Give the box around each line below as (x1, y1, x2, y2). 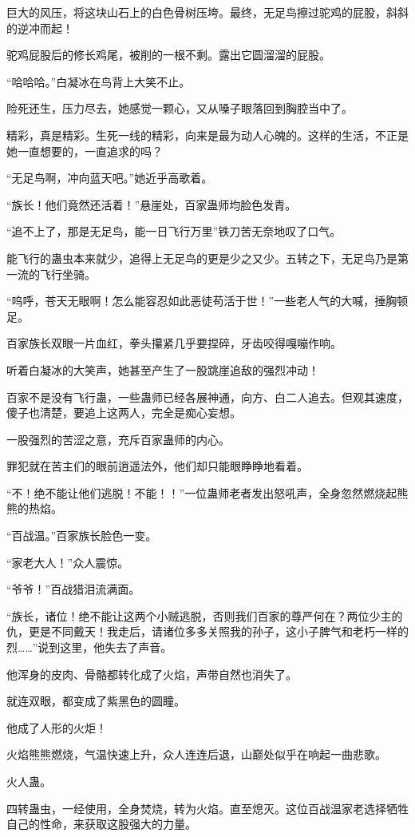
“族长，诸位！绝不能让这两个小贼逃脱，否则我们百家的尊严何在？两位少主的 (6, 607, 403, 624)
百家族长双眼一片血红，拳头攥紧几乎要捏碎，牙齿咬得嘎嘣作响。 (6, 335, 342, 351)
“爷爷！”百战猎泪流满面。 (6, 581, 140, 597)
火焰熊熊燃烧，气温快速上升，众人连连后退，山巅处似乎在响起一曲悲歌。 (6, 746, 386, 763)
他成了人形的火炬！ (6, 719, 107, 736)
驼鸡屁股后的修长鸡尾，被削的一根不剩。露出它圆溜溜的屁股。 (6, 46, 330, 63)
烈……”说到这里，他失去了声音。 (6, 639, 172, 656)
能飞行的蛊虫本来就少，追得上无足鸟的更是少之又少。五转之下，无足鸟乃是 (6, 249, 397, 266)
